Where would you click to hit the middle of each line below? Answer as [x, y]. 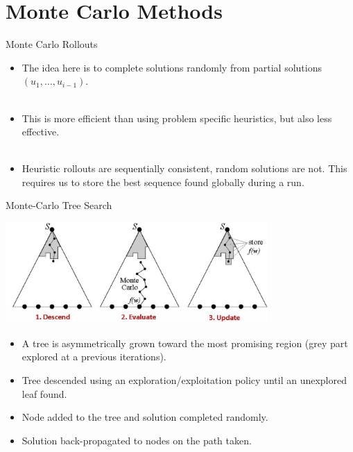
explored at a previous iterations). [94, 357]
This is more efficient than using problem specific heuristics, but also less [177, 118]
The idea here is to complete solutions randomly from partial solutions [172, 67]
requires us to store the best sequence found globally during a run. [163, 182]
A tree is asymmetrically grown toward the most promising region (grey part [185, 343]
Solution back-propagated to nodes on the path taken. [137, 440]
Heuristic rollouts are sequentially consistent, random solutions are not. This [184, 168]
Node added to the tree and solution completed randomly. [145, 417]
